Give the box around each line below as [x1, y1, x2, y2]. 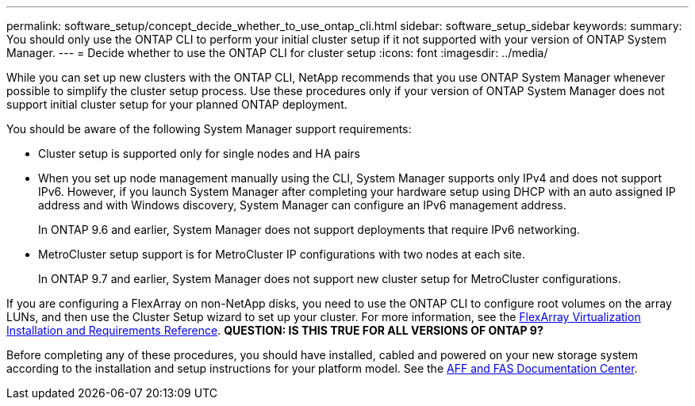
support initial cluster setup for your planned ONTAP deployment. [6, 98, 347, 111]
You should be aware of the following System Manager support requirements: [6, 122, 412, 136]
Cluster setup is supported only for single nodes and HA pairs [38, 147, 360, 160]
